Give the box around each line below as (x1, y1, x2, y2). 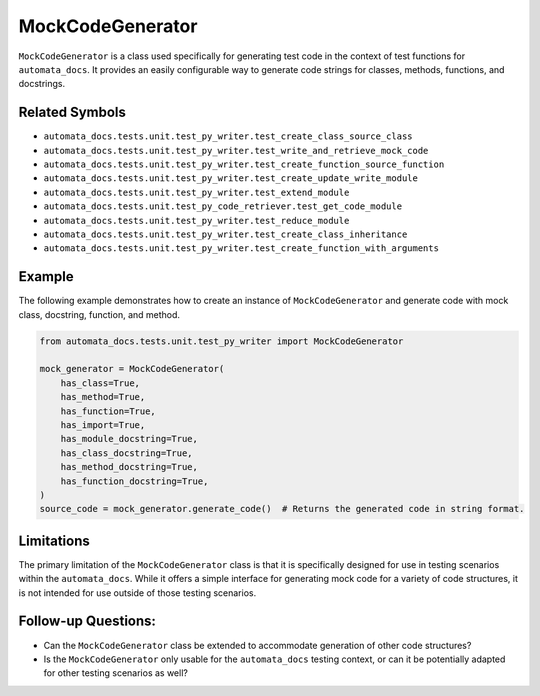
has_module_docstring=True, (60, 433, 199, 445)
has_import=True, (60, 419, 146, 430)
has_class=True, (60, 377, 140, 389)
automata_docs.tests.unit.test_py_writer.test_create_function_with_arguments (43, 243, 440, 254)
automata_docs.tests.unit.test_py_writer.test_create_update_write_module (43, 173, 419, 184)
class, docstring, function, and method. (18, 308, 180, 320)
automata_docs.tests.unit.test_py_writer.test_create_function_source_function (43, 159, 445, 170)
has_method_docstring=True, (60, 461, 199, 473)
